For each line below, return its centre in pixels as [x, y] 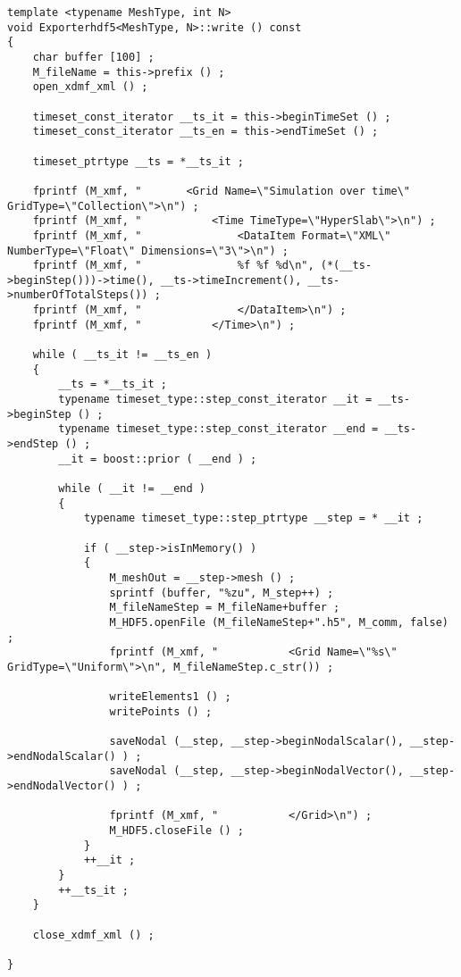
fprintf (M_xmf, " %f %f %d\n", [173, 266]
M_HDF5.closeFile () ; [176, 831]
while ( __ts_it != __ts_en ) [122, 355]
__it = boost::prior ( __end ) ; [158, 459]
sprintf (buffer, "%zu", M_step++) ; [222, 593]
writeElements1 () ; [170, 697]
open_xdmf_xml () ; [90, 87]
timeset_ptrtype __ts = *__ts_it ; [138, 161]
